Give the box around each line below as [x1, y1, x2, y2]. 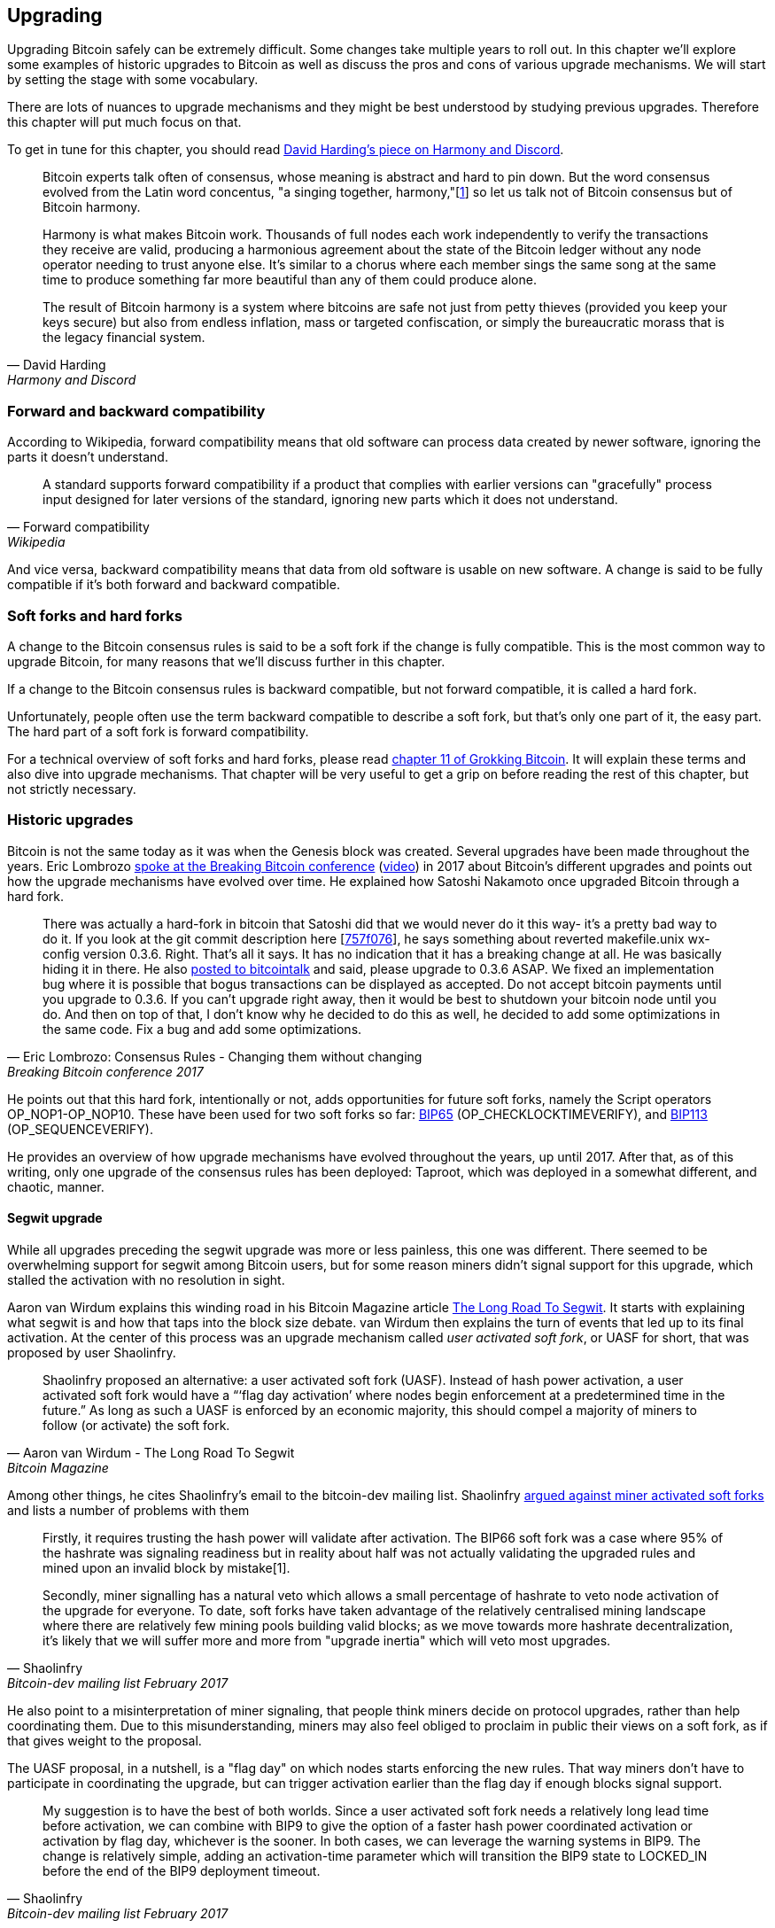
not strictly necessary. [7, 781, 136, 797]
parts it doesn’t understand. [7, 449, 168, 465]
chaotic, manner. [7, 1178, 105, 1194]
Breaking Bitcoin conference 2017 [7, 1063, 204, 1079]
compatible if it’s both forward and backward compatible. [7, 577, 340, 593]
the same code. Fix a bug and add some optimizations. [43, 1021, 362, 1037]
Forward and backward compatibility [7, 401, 266, 420]
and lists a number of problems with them [7, 1502, 250, 1518]
